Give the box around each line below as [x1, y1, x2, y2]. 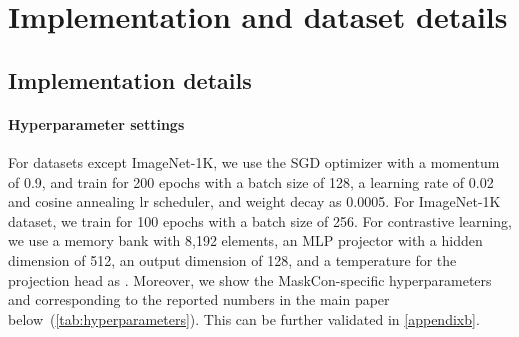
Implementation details [8, 64, 252, 95]
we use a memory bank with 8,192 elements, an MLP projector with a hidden [8, 230, 483, 251]
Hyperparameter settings [8, 113, 185, 134]
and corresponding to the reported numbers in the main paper [8, 289, 390, 310]
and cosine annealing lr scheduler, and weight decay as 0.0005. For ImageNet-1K [8, 191, 501, 212]
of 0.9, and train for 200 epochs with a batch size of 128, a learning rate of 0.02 [8, 171, 494, 192]
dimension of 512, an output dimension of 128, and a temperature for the [8, 249, 457, 270]
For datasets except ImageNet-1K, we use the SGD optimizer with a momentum [8, 151, 500, 172]
